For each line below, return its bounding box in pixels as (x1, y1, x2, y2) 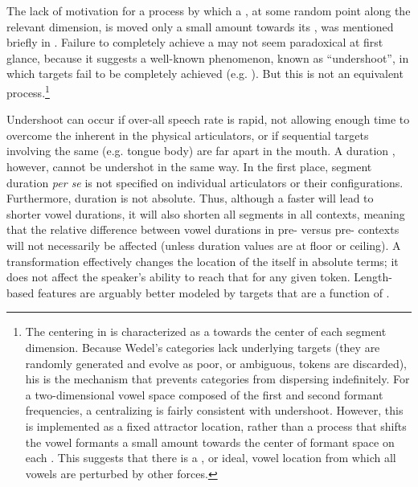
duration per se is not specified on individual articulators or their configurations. (6, 174, 404, 190)
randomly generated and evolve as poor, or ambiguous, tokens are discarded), (25, 354, 408, 371)
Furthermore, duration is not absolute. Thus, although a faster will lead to (6, 190, 374, 207)
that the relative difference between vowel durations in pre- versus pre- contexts (6, 221, 400, 238)
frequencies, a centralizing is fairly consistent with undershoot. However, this (25, 402, 404, 419)
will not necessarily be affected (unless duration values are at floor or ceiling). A (6, 236, 401, 253)
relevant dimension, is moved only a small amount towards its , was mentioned (6, 18, 394, 35)
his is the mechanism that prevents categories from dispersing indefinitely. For (25, 370, 410, 387)
